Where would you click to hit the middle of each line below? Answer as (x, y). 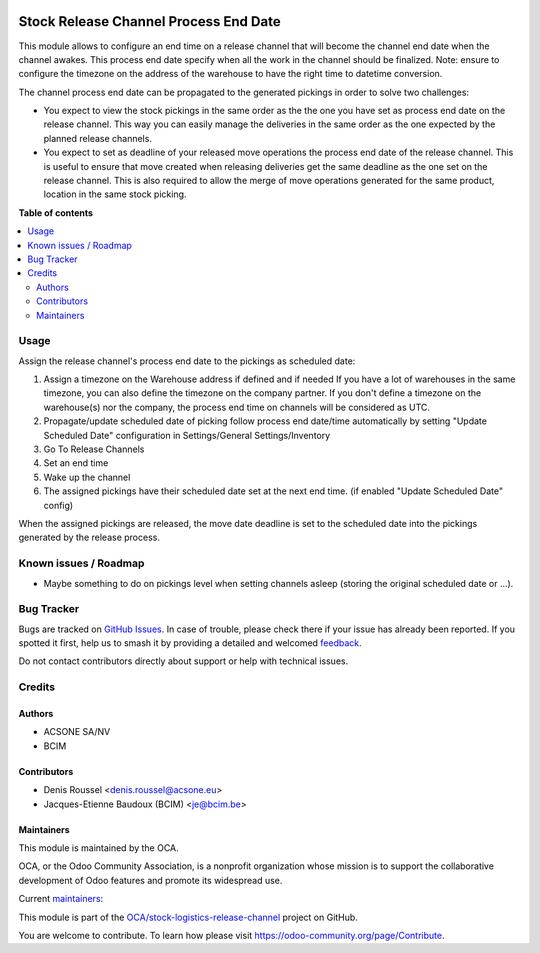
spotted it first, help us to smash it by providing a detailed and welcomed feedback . (190, 643)
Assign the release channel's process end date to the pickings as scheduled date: (187, 361)
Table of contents (56, 212)
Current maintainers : (61, 899)
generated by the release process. (89, 537)
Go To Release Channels (94, 449)
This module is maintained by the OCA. (98, 847)
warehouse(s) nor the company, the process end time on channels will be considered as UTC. (236, 407)
